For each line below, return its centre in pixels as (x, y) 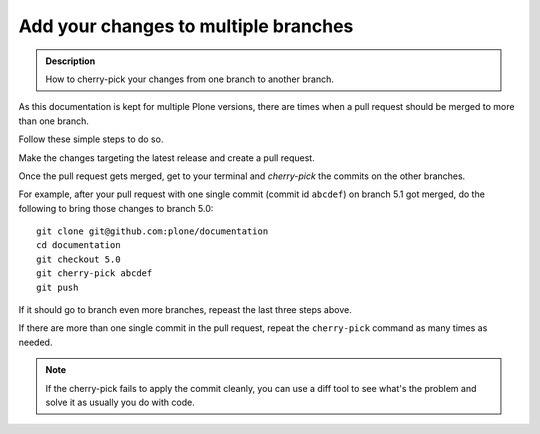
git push (57, 287)
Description (70, 61)
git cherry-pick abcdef (94, 273)
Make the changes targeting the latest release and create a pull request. (166, 157)
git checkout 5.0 (78, 259)
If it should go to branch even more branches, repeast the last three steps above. (185, 310)
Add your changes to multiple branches (186, 26)
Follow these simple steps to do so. (91, 139)
